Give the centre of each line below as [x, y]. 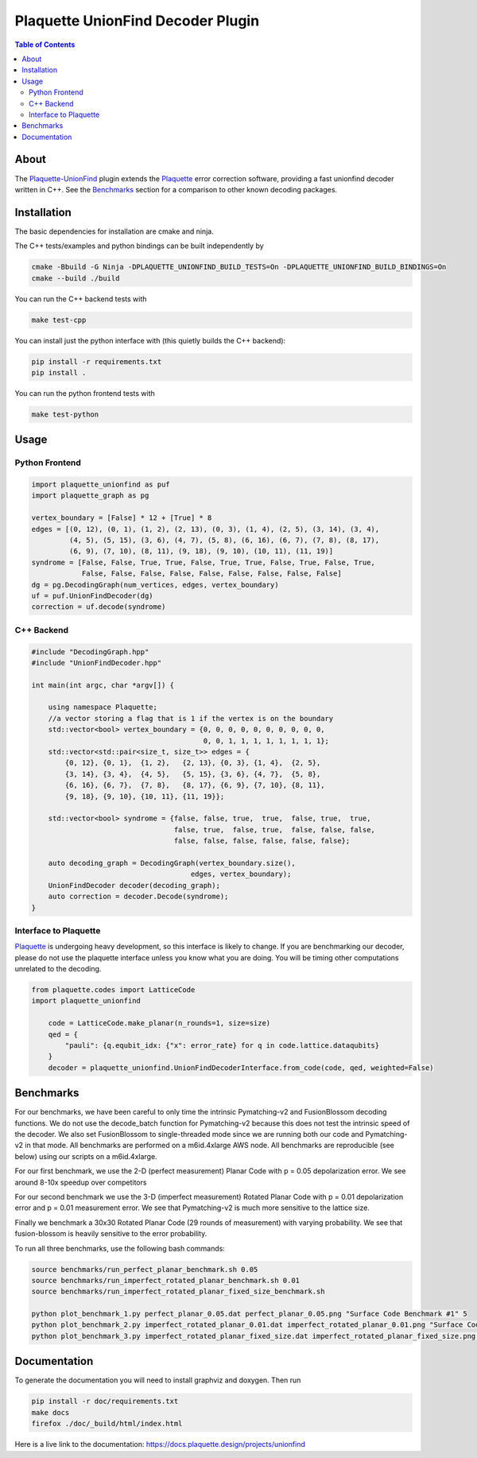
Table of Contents [45, 45]
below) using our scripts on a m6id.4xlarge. [86, 1156]
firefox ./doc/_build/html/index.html [107, 1424]
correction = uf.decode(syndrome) [99, 607]
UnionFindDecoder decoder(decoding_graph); [134, 885]
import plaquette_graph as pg [90, 496]
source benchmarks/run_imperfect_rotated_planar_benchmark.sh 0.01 [166, 1280]
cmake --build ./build [76, 278]
